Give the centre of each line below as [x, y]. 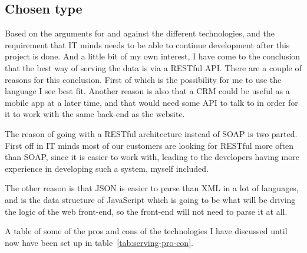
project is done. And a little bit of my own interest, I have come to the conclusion [153, 56]
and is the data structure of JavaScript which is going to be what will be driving [150, 199]
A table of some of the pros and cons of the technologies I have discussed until [146, 231]
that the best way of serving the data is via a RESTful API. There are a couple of [153, 67]
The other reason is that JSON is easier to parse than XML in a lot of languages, [152, 188]
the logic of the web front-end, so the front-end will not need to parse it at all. [146, 211]
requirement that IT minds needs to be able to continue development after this [147, 44]
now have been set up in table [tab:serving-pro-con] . [99, 242]
